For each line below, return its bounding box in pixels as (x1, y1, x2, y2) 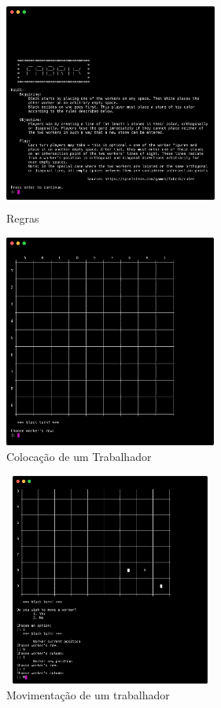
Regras (6, 210, 39, 227)
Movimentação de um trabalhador (6, 686, 170, 702)
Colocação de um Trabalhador (6, 448, 152, 464)
